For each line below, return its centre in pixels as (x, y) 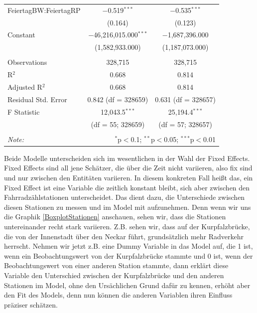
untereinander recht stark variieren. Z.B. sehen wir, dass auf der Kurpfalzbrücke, (127, 226)
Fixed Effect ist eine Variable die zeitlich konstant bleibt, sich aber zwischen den (127, 187)
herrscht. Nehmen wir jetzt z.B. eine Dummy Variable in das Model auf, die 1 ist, (128, 246)
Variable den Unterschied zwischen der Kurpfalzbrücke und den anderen (114, 275)
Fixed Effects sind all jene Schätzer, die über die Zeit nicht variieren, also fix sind (128, 168)
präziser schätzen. (31, 304)
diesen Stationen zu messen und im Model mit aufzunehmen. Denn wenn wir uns (128, 207)
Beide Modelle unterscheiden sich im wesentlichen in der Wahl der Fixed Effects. (127, 158)
